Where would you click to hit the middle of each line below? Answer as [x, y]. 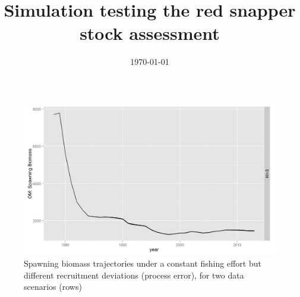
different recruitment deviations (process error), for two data [134, 275]
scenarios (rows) [53, 287]
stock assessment [150, 33]
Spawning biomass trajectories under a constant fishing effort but [143, 263]
